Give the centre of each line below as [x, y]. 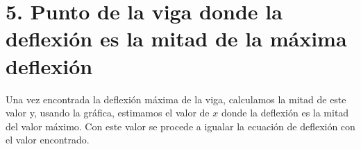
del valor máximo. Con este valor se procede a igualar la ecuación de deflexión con [180, 126]
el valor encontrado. [48, 140]
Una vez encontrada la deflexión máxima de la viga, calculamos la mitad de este [176, 99]
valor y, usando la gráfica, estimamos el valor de [108, 113]
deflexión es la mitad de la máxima [176, 38]
